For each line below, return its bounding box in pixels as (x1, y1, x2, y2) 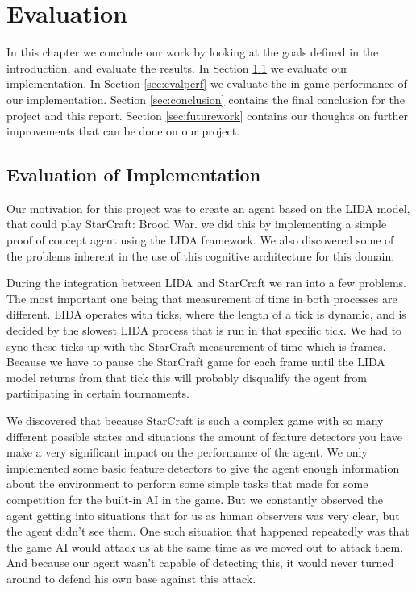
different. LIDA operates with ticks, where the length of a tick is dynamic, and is (6, 306, 406, 323)
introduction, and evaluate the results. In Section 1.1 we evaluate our (6, 59, 348, 76)
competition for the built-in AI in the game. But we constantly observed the (6, 490, 384, 507)
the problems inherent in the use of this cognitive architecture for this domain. (6, 247, 395, 264)
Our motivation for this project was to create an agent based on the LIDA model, (6, 199, 410, 216)
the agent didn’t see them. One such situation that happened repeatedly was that (6, 523, 410, 540)
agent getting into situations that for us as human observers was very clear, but (6, 507, 400, 523)
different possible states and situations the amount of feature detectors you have (6, 427, 403, 444)
